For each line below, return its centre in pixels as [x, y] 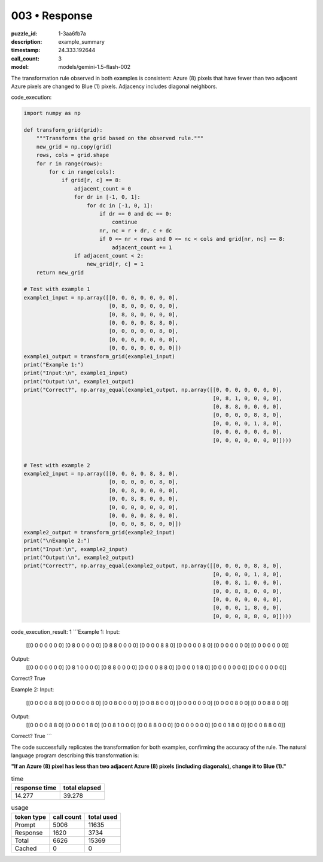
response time [36, 788]
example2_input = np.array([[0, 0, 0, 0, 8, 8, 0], [101, 474]
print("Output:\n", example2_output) [79, 557]
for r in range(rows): [69, 164]
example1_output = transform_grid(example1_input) [100, 356]
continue [124, 222]
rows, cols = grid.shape [73, 155]
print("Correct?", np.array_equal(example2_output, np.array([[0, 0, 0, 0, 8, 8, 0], [153, 566]
